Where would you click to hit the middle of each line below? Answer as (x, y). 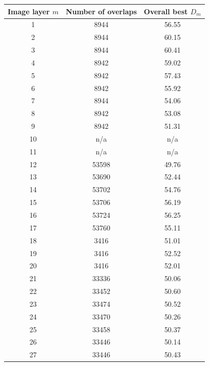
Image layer (29, 11)
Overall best (166, 11)
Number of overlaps (101, 11)
